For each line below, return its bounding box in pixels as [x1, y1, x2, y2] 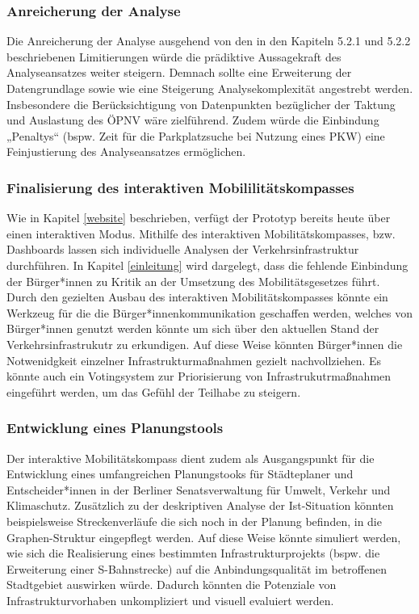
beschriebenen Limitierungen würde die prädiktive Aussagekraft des [6, 48, 341, 65]
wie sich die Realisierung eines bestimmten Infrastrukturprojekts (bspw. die [6, 545, 380, 561]
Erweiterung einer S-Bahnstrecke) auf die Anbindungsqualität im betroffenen [6, 560, 387, 577]
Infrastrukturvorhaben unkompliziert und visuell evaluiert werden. [6, 591, 334, 608]
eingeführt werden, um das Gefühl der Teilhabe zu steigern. [6, 383, 301, 400]
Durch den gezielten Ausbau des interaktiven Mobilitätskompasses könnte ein [6, 288, 388, 305]
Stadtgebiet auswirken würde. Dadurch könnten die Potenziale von [6, 576, 337, 593]
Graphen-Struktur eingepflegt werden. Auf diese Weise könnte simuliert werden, [6, 528, 401, 545]
